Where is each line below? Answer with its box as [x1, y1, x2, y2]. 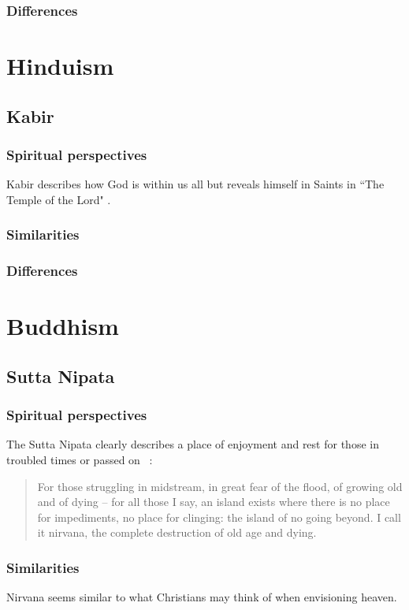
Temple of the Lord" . [6, 191, 111, 207]
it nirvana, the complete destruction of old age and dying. [37, 524, 317, 541]
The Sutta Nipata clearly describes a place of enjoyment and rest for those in [6, 436, 379, 452]
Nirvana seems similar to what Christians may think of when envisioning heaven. [6, 589, 397, 605]
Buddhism [6, 310, 119, 342]
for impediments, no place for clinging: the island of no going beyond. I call [37, 508, 401, 525]
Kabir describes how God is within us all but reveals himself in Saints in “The [6, 176, 385, 192]
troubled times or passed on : [6, 452, 153, 468]
